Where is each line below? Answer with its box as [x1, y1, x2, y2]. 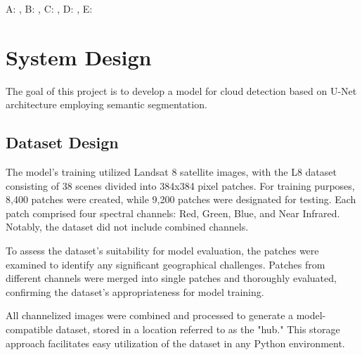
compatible [6, 322, 53, 337]
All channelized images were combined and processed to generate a [6, 308, 294, 323]
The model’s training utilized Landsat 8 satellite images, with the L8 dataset [6, 164, 337, 179]
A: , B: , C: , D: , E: [6, 1, 93, 15]
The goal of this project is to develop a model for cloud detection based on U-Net [6, 83, 357, 98]
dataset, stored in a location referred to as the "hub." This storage [56, 322, 340, 337]
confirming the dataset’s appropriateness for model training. [6, 284, 264, 299]
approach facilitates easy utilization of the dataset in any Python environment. [6, 335, 345, 350]
